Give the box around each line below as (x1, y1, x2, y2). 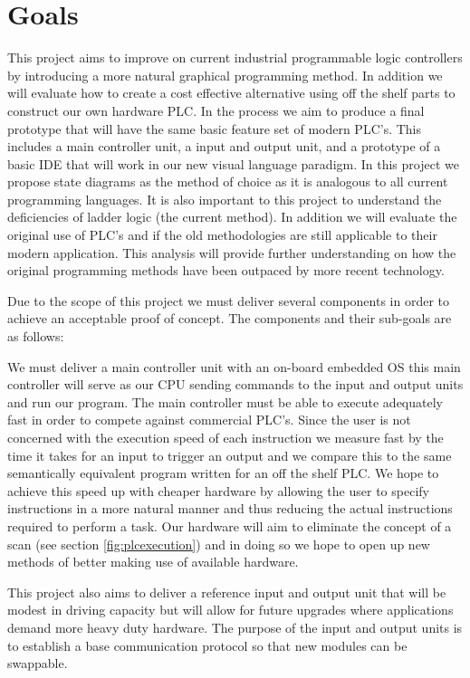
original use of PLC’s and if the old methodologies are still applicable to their (7, 225, 437, 244)
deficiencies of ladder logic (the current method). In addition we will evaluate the (7, 207, 457, 226)
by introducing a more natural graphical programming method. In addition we (7, 65, 443, 84)
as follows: (7, 327, 64, 346)
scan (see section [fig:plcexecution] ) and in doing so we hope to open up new (7, 534, 430, 553)
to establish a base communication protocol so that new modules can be (7, 635, 408, 654)
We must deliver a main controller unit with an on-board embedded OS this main (7, 357, 461, 376)
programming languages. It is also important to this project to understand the (7, 189, 442, 208)
